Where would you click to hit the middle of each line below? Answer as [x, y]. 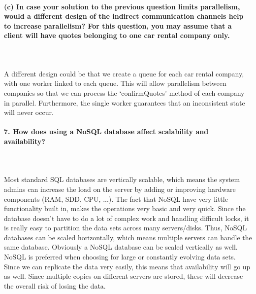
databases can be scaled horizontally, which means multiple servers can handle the [128, 237]
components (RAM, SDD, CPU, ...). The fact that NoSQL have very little [116, 199]
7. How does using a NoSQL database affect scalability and [106, 131]
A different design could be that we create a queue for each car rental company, [124, 73]
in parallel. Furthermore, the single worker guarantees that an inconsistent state [125, 102]
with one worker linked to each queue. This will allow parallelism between [115, 83]
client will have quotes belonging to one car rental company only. [117, 35]
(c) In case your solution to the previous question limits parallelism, [122, 6]
